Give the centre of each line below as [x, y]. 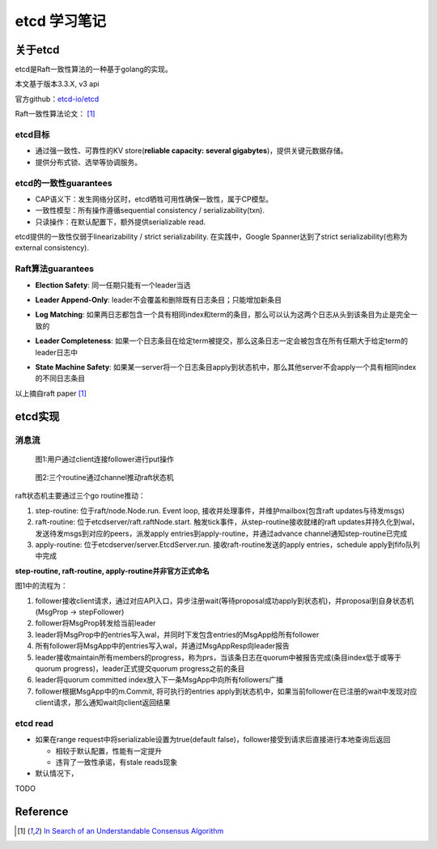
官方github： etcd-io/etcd [57, 99]
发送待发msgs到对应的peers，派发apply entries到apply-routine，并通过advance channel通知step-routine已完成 [221, 533]
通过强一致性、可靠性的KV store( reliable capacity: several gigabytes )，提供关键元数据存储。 [191, 151]
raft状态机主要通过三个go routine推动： [80, 496]
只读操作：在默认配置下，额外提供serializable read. [121, 222]
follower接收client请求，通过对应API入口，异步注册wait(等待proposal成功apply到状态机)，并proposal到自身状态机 [225, 601]
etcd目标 [32, 135]
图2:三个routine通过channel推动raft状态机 [104, 478]
